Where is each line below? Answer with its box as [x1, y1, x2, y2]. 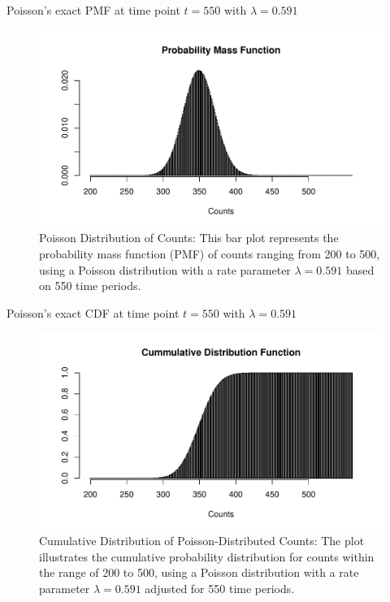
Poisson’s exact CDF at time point [6, 304, 180, 321]
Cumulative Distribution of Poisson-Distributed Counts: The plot [39, 532, 365, 549]
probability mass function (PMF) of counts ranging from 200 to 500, [39, 245, 380, 262]
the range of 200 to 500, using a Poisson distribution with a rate [39, 564, 359, 581]
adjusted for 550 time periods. [145, 579, 295, 596]
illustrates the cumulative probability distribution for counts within [39, 548, 375, 565]
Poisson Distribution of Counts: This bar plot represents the [39, 229, 339, 246]
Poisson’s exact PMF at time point [6, 2, 180, 18]
